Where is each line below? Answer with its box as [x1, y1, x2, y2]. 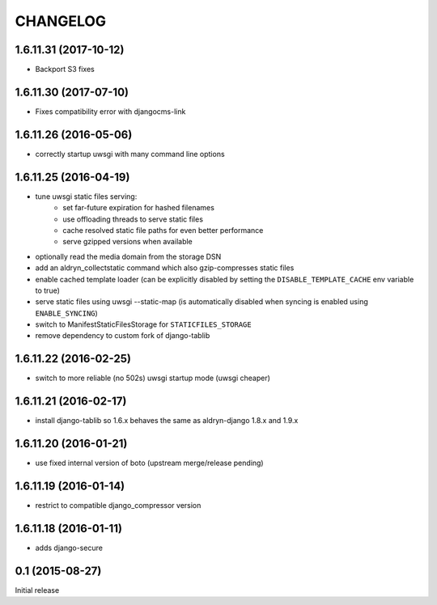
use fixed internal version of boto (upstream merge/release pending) [35, 458, 264, 468]
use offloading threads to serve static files [62, 214, 204, 224]
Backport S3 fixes [35, 65, 95, 74]
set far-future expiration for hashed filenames [62, 203, 214, 213]
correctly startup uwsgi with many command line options [35, 149, 226, 159]
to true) [35, 286, 61, 295]
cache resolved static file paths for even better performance [62, 225, 264, 235]
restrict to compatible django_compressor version [35, 501, 202, 510]
